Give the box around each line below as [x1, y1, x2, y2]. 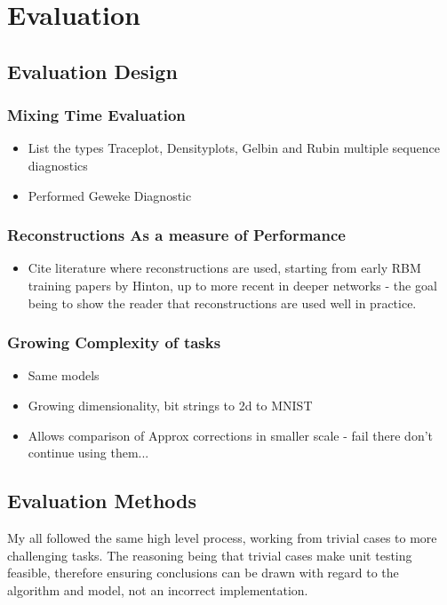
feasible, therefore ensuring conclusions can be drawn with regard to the [7, 563, 399, 582]
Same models [28, 366, 100, 385]
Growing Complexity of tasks [7, 331, 221, 354]
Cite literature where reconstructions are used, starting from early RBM [28, 259, 421, 277]
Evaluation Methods [7, 487, 197, 514]
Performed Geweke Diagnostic [28, 186, 192, 204]
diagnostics [28, 155, 88, 174]
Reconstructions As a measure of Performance [7, 224, 346, 246]
